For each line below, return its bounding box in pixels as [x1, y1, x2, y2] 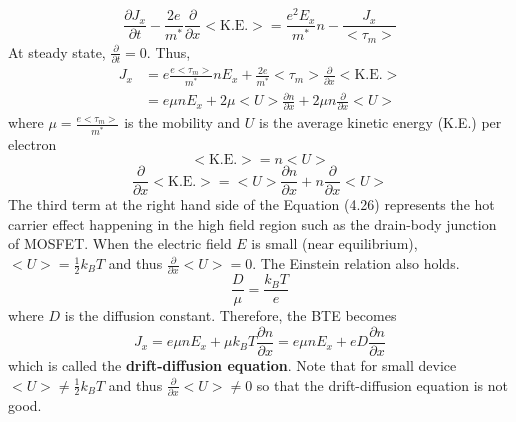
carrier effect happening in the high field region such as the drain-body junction [8, 213, 497, 234]
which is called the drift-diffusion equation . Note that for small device [8, 355, 457, 376]
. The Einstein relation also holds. [252, 253, 460, 274]
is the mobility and [124, 112, 241, 133]
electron [8, 133, 57, 154]
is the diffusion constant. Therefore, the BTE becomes [64, 305, 397, 326]
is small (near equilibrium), [251, 233, 418, 254]
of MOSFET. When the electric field [8, 233, 232, 254]
